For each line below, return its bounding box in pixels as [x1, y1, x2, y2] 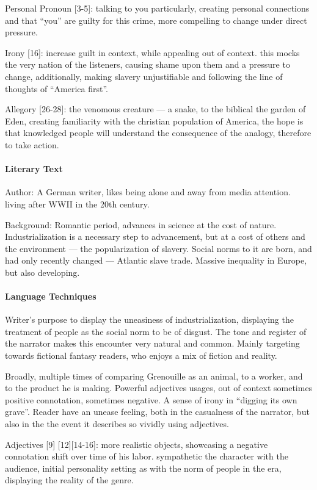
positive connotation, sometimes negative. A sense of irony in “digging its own [5, 393, 297, 406]
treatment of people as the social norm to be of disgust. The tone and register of [5, 325, 307, 337]
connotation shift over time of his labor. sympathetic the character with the [5, 450, 288, 463]
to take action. [5, 138, 59, 151]
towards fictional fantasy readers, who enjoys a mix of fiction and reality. [5, 349, 277, 362]
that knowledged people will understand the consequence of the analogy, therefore [5, 126, 312, 139]
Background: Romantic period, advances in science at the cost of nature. [5, 218, 277, 231]
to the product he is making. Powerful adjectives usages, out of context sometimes [5, 381, 313, 394]
